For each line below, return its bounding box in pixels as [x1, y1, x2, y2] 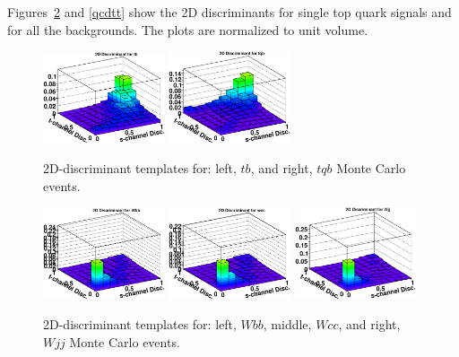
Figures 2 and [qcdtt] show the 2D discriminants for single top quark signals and [7, 3, 452, 21]
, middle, [263, 315, 312, 334]
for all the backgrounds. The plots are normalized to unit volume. [7, 20, 368, 39]
